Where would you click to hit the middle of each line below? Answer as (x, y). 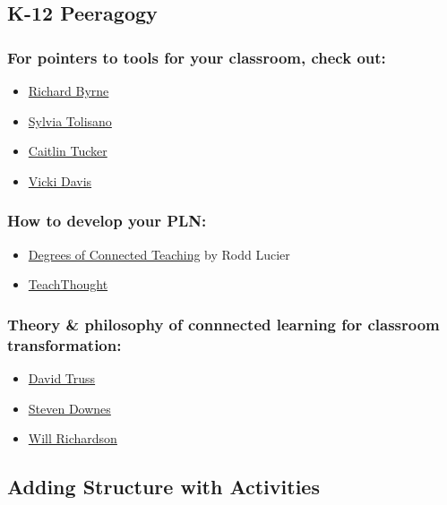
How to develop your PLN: (107, 221)
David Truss (62, 377)
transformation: (64, 344)
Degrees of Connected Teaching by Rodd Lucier (159, 254)
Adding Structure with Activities (163, 487)
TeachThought (68, 284)
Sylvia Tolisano (70, 120)
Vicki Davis (60, 180)
